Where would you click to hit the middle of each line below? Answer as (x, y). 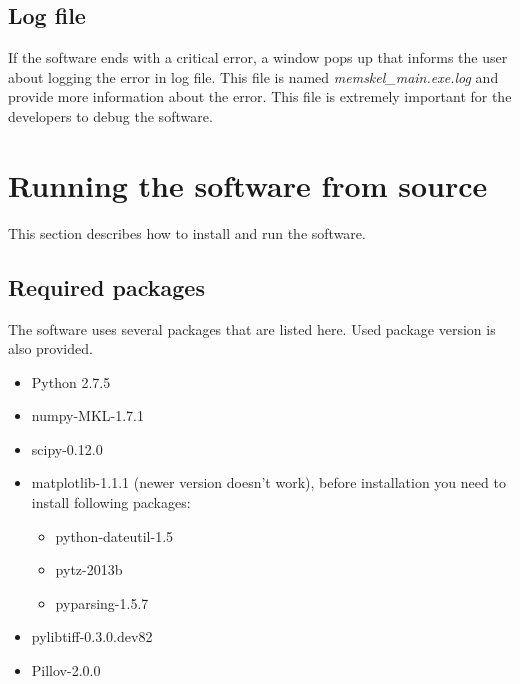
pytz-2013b (89, 569)
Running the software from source (248, 184)
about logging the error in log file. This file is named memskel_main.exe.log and (253, 76)
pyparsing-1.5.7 (102, 602)
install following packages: (111, 502)
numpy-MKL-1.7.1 (88, 415)
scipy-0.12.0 (67, 448)
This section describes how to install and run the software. (187, 232)
